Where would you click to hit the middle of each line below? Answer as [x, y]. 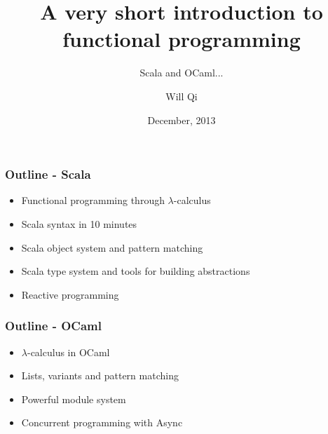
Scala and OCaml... [182, 73]
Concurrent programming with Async [102, 422]
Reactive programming [70, 294]
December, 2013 [182, 120]
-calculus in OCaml [68, 352]
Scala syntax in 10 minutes [79, 223]
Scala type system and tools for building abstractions [136, 271]
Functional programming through [93, 200]
